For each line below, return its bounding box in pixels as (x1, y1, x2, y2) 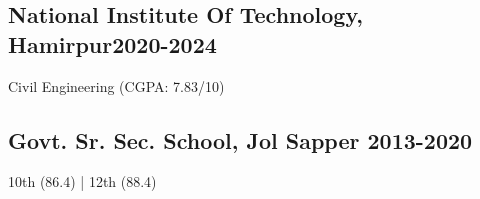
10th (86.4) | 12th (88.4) (8, 171, 157, 192)
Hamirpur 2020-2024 (8, 28, 217, 59)
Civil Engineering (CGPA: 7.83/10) (8, 75, 225, 96)
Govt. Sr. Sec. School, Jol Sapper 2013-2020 (8, 124, 473, 155)
